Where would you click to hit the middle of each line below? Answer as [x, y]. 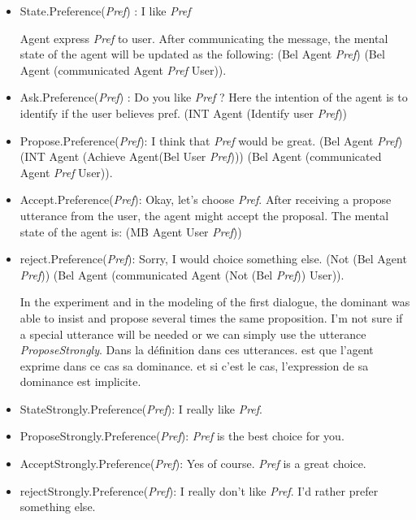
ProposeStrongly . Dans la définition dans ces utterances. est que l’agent [197, 350]
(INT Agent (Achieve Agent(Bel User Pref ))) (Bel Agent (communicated [201, 156]
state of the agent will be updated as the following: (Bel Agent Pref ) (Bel [202, 54]
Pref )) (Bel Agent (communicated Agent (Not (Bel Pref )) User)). [182, 274]
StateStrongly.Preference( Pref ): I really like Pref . [141, 408]
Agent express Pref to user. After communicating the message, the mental [204, 38]
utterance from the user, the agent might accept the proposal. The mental [204, 215]
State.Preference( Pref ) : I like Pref [105, 11]
